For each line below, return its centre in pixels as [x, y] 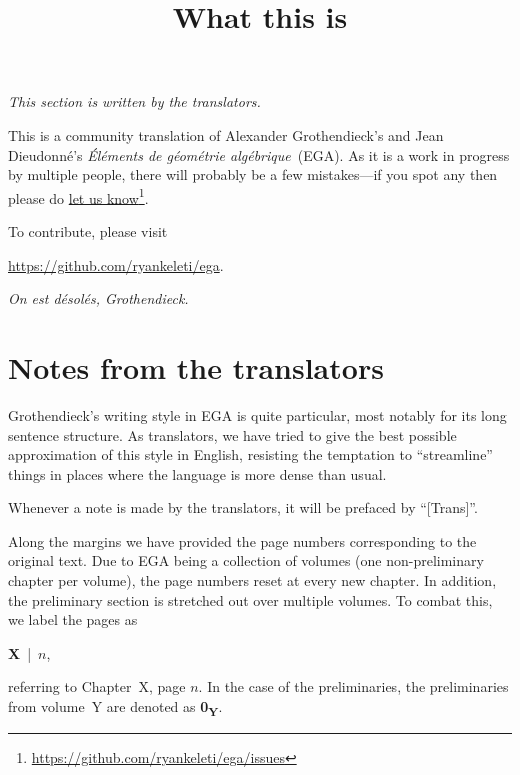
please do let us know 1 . [78, 196]
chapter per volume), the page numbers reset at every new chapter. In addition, [252, 580]
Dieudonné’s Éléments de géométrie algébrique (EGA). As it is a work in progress [259, 154]
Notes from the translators [196, 366]
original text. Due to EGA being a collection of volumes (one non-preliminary [246, 560]
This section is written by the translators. [134, 101]
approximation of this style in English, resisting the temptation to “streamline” [250, 454]
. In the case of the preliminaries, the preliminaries [353, 686]
